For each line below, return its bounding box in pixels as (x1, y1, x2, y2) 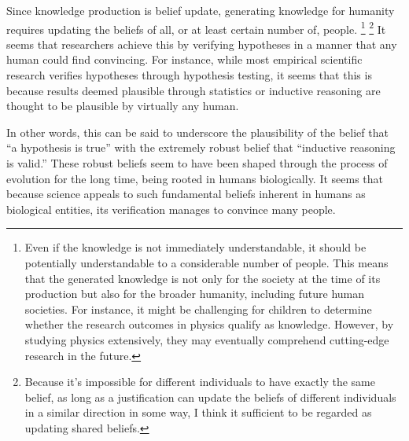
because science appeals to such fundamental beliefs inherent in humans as (6, 186, 366, 202)
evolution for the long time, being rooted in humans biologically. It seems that (6, 170, 384, 186)
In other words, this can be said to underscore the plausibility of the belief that (6, 123, 389, 140)
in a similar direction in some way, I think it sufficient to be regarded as (24, 404, 372, 421)
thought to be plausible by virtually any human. (6, 97, 239, 114)
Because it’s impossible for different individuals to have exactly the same (24, 373, 375, 390)
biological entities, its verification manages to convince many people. (6, 200, 336, 217)
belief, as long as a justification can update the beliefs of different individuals (24, 388, 396, 405)
